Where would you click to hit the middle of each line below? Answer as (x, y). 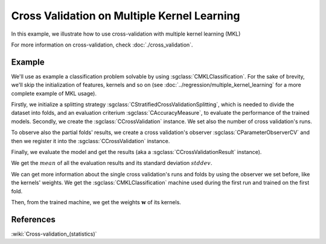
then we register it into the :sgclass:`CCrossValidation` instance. (91, 141)
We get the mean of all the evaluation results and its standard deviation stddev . (112, 163)
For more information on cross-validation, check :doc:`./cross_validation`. (102, 45)
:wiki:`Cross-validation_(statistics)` (54, 234)
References (33, 220)
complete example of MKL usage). (54, 93)
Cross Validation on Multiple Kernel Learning (126, 16)
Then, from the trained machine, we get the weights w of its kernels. (96, 202)
